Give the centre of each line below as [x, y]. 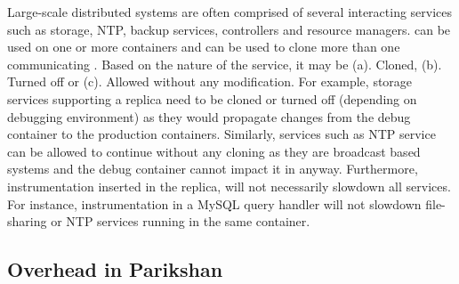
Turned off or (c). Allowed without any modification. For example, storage [210, 81]
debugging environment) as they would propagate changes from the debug [209, 116]
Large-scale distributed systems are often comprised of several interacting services [230, 12]
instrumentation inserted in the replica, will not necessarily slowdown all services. [229, 186]
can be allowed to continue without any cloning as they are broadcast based [214, 151]
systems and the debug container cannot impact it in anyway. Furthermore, [213, 169]
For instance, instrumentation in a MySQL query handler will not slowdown [214, 203]
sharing [27, 221]
